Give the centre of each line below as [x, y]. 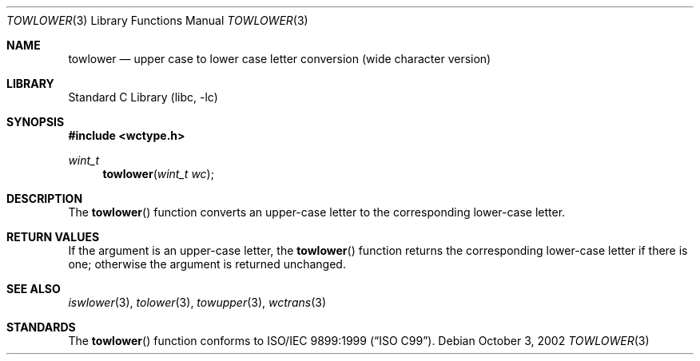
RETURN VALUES [53, 237]
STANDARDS [41, 327]
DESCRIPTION [45, 198]
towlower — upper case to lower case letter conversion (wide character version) [280, 59]
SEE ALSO [34, 289]
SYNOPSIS [36, 122]
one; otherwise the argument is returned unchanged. [207, 264]
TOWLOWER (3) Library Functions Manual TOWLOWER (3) [157, 20]
